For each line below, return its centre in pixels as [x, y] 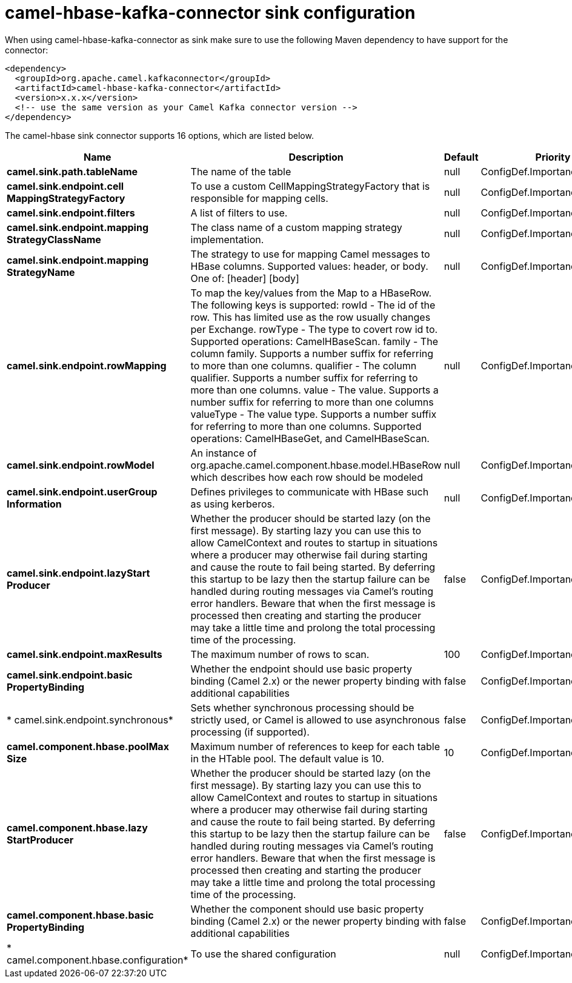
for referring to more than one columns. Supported [306, 426]
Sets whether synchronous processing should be [302, 707]
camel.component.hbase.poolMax [88, 746]
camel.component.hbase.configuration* [98, 960]
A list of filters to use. [239, 213]
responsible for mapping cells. [259, 198]
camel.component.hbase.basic [80, 915]
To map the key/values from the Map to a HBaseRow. [311, 293]
